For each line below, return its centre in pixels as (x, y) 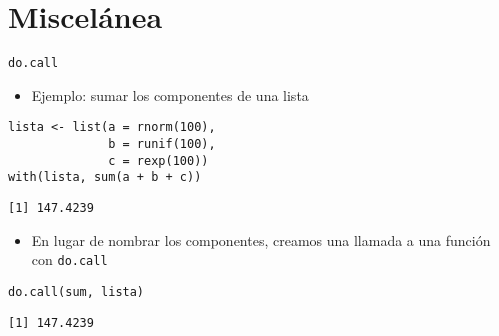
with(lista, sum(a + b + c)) (105, 177)
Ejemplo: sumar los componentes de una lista (170, 94)
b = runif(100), (162, 144)
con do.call (69, 259)
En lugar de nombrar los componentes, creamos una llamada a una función (261, 239)
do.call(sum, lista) (76, 291)
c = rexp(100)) (158, 160)
